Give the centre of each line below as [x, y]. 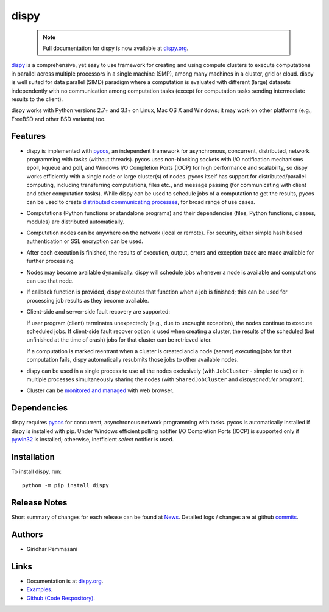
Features [28, 136]
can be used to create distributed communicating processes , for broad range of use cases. [141, 202]
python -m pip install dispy [65, 485]
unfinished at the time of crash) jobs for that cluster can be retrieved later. [119, 340]
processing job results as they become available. [88, 300]
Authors [27, 535]
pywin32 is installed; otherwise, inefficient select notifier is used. [93, 440]
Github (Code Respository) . [61, 598]
